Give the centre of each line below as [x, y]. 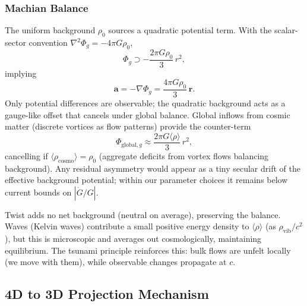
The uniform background [50, 30]
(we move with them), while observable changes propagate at [116, 262]
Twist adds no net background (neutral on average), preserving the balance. [143, 214]
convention [48, 42]
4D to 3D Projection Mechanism [107, 294]
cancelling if [26, 155]
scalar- [286, 30]
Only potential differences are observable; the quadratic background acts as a [145, 103]
